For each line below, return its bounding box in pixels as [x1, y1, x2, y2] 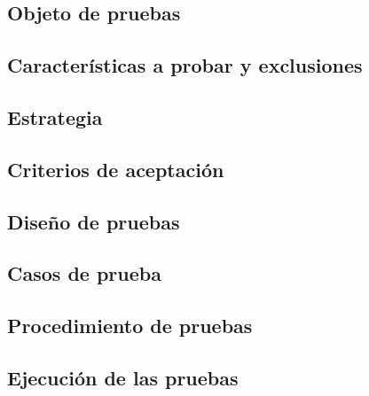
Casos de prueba [7, 260, 161, 287]
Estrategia [7, 103, 103, 130]
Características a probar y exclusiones [7, 51, 363, 79]
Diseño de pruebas [7, 207, 180, 235]
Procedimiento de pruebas [7, 312, 253, 339]
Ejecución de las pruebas [7, 363, 239, 391]
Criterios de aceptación [7, 155, 224, 182]
